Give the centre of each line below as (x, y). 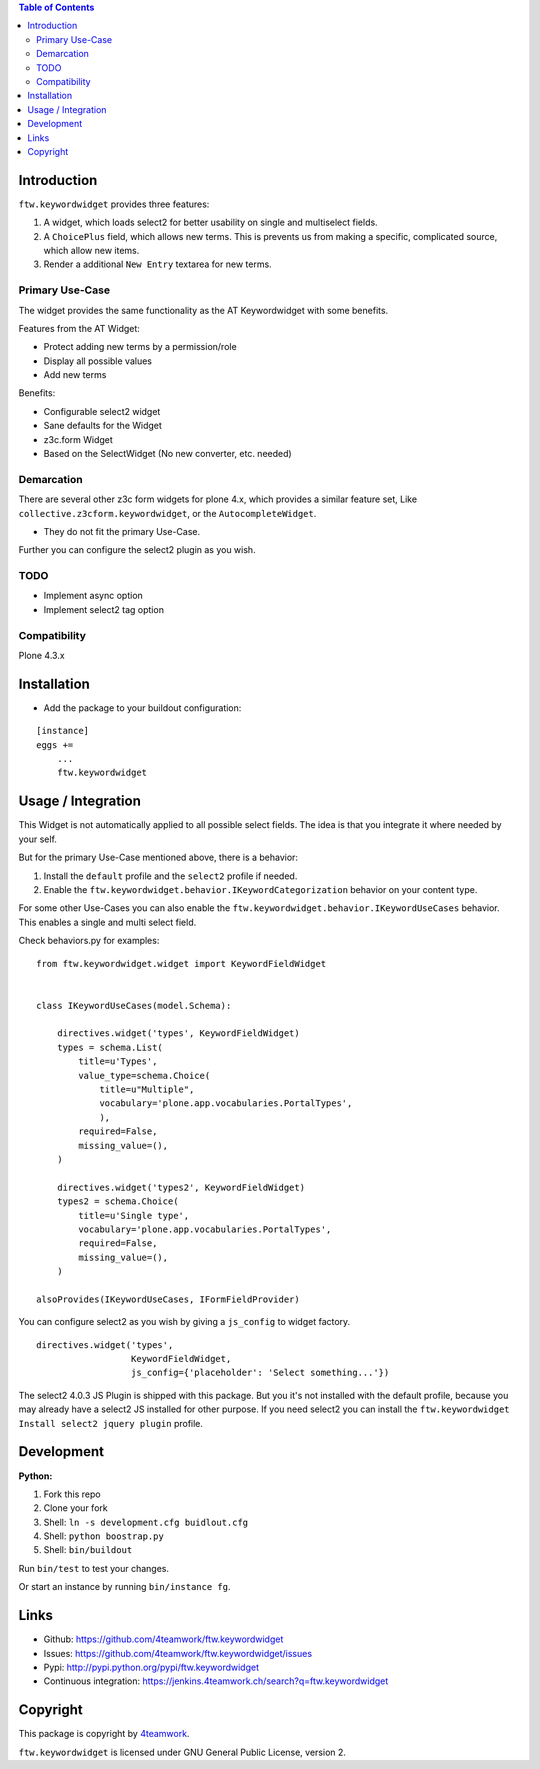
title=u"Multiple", (147, 1089)
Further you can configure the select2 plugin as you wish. (137, 550)
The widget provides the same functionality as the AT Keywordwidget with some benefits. (203, 310)
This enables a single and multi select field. (107, 922)
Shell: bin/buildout (88, 1550)
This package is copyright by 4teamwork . (104, 1734)
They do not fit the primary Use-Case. (122, 531)
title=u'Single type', (134, 1215)
